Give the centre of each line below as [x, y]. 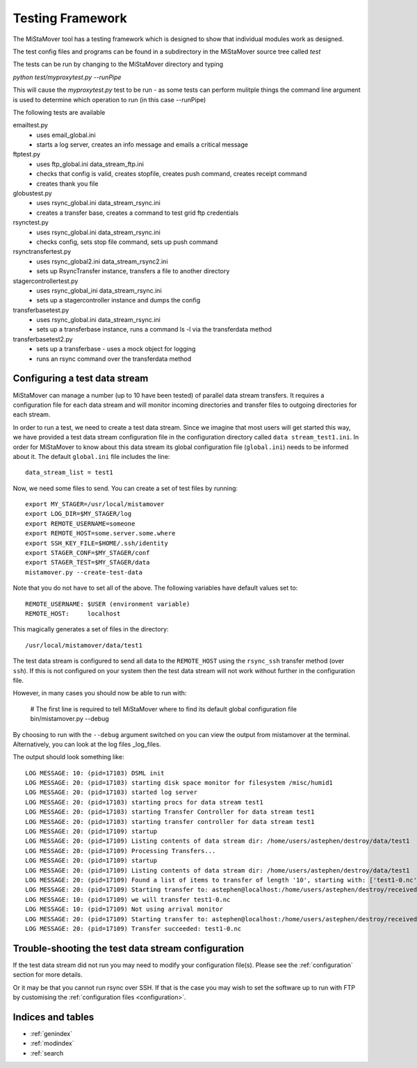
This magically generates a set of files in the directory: [91, 629]
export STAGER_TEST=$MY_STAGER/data [88, 563]
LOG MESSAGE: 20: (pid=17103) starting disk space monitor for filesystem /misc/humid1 [179, 783]
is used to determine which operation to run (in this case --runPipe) [109, 99]
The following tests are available [59, 112]
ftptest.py [27, 154]
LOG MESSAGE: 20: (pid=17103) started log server [112, 792]
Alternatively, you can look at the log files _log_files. [87, 744]
